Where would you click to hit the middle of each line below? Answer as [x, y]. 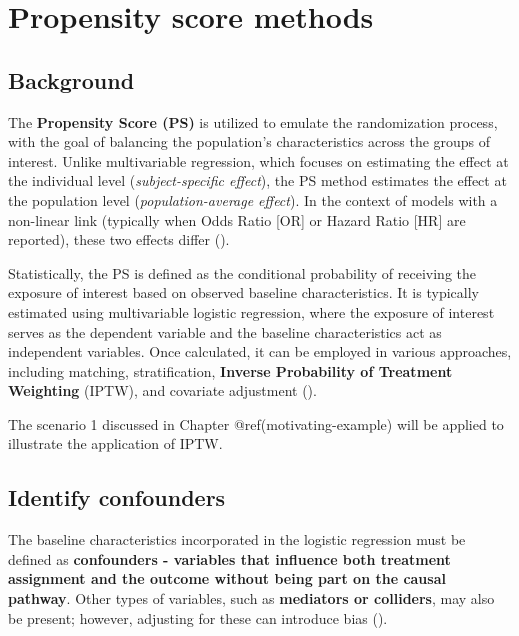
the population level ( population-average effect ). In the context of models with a [253, 199]
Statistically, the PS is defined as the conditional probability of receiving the [242, 272]
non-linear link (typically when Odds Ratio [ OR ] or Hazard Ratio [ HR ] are [237, 219]
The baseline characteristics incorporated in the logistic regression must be [237, 539]
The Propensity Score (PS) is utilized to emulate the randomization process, [253, 121]
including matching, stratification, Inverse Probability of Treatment [230, 370]
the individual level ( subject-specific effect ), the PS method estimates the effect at [257, 180]
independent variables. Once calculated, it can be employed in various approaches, [260, 351]
